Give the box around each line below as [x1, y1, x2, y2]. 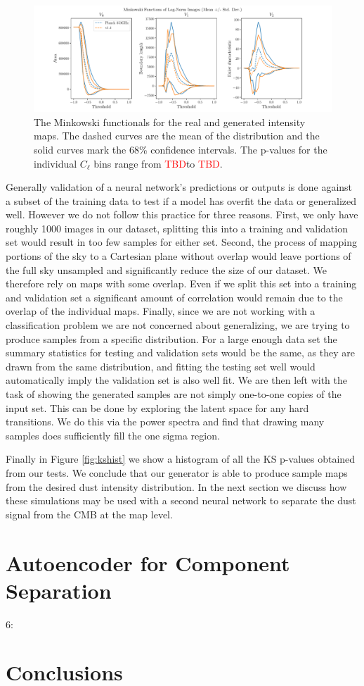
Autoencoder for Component [6, 548, 290, 577]
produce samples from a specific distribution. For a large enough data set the [6, 331, 337, 346]
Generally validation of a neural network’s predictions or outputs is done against [6, 180, 353, 194]
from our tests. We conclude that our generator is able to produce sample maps [6, 465, 348, 480]
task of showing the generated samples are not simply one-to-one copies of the [6, 387, 342, 401]
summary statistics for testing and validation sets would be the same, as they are [6, 345, 355, 360]
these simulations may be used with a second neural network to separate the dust [6, 493, 356, 508]
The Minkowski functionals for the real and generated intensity [34, 114, 306, 129]
